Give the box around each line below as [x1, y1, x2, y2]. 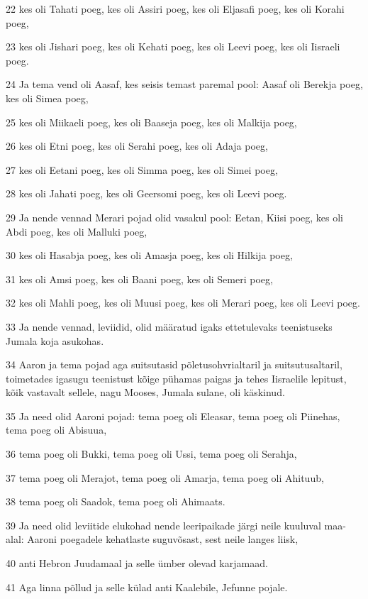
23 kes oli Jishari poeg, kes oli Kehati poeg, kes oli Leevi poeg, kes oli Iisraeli [6, 39, 340, 54]
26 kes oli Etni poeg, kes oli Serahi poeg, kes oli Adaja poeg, [6, 138, 268, 153]
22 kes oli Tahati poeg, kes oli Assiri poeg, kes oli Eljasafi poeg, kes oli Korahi [6, 1, 345, 16]
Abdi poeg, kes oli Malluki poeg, [6, 224, 147, 238]
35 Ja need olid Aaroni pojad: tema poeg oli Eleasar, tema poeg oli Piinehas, [6, 408, 340, 423]
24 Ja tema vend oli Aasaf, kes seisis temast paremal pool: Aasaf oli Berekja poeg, [6, 77, 363, 92]
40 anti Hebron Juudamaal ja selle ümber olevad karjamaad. [6, 556, 268, 571]
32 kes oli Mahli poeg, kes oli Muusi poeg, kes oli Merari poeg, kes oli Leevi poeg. [6, 295, 360, 310]
